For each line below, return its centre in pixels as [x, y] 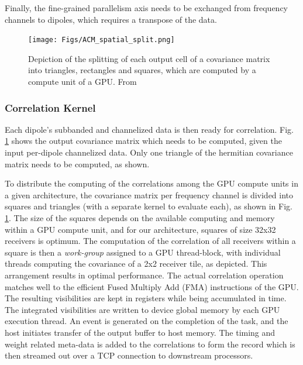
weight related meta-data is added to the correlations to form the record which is [150, 344]
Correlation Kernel [50, 107]
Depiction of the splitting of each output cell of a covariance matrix [149, 58]
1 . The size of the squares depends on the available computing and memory [140, 218]
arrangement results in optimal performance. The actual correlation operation [144, 275]
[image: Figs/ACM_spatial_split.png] [101, 40]
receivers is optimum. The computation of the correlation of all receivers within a [150, 241]
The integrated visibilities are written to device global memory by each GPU [142, 309]
